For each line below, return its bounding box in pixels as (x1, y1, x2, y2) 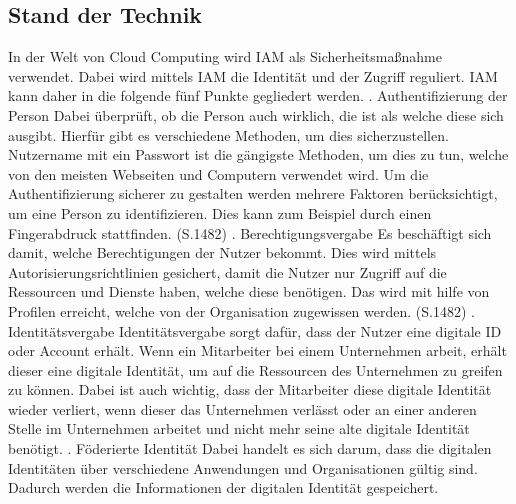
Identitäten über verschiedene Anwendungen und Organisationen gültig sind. (8, 457, 478, 478)
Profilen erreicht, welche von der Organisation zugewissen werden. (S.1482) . (8, 300, 475, 321)
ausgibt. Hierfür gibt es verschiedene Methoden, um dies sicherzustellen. (8, 124, 449, 145)
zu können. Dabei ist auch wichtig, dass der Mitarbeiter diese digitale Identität (8, 379, 492, 400)
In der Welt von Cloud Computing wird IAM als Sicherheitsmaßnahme (8, 46, 442, 67)
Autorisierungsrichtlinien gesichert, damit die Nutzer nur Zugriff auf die (8, 261, 447, 282)
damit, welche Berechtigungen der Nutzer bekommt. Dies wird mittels (8, 242, 437, 263)
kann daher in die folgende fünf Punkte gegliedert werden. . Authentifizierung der (8, 85, 508, 106)
